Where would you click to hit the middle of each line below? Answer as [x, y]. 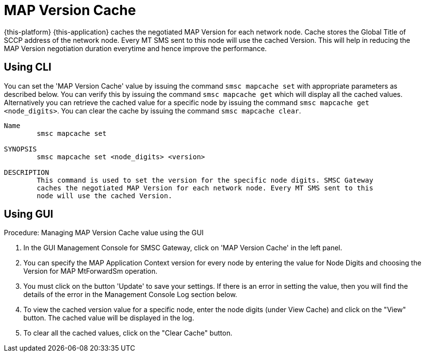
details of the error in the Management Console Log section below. [130, 295]
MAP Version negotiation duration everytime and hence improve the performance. [135, 48]
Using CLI [28, 67]
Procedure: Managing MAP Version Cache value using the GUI [104, 233]
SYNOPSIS [20, 149]
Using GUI [29, 214]
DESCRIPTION [27, 172]
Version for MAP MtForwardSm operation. [91, 271]
